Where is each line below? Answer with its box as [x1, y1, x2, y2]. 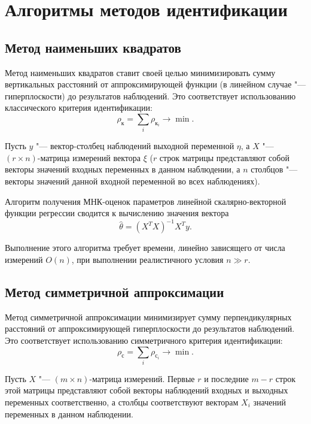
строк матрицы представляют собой [159, 151, 289, 163]
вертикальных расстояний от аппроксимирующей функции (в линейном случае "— [5, 78, 306, 90]
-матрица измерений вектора [37, 151, 141, 163]
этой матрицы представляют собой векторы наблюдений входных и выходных [5, 384, 288, 396]
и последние [204, 372, 249, 384]
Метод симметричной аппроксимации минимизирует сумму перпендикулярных [5, 310, 292, 323]
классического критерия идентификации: [5, 101, 153, 114]
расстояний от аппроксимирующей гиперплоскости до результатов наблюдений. [5, 322, 295, 335]
